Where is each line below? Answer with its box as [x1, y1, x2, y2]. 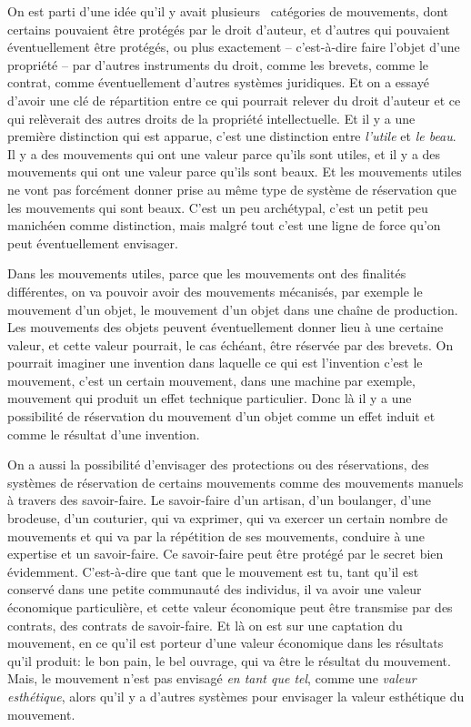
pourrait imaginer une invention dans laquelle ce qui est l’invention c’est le [7, 353, 423, 372]
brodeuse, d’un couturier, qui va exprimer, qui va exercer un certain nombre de [7, 509, 448, 528]
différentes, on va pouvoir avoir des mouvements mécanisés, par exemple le [7, 281, 423, 300]
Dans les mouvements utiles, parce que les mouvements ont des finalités [7, 264, 406, 283]
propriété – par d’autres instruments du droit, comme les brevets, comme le [7, 55, 429, 74]
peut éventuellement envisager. [7, 233, 178, 252]
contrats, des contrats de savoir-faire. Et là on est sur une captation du [7, 615, 403, 634]
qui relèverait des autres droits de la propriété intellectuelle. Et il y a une [7, 108, 416, 127]
